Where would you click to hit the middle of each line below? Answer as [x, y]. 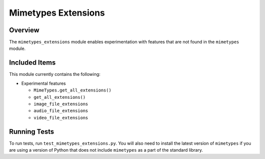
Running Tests [31, 131]
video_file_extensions [61, 118]
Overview [24, 30]
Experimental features [44, 83]
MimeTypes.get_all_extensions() [72, 90]
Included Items [32, 63]
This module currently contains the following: [55, 74]
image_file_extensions [61, 104]
